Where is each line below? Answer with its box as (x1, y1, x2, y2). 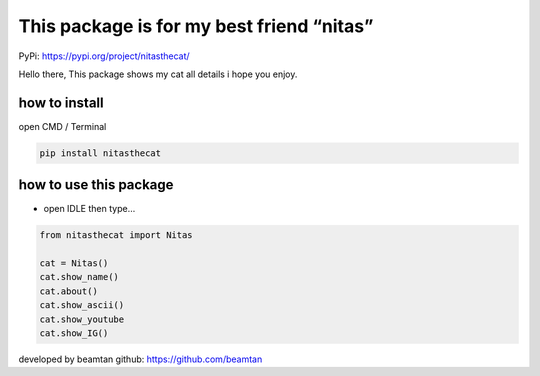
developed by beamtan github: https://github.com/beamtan (18, 353, 263, 365)
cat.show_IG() (39, 328, 109, 339)
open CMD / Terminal (18, 120, 107, 132)
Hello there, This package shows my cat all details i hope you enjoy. (18, 68, 298, 80)
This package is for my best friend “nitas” (18, 15, 374, 37)
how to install (18, 94, 104, 111)
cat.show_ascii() (39, 300, 125, 311)
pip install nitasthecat (39, 147, 162, 159)
